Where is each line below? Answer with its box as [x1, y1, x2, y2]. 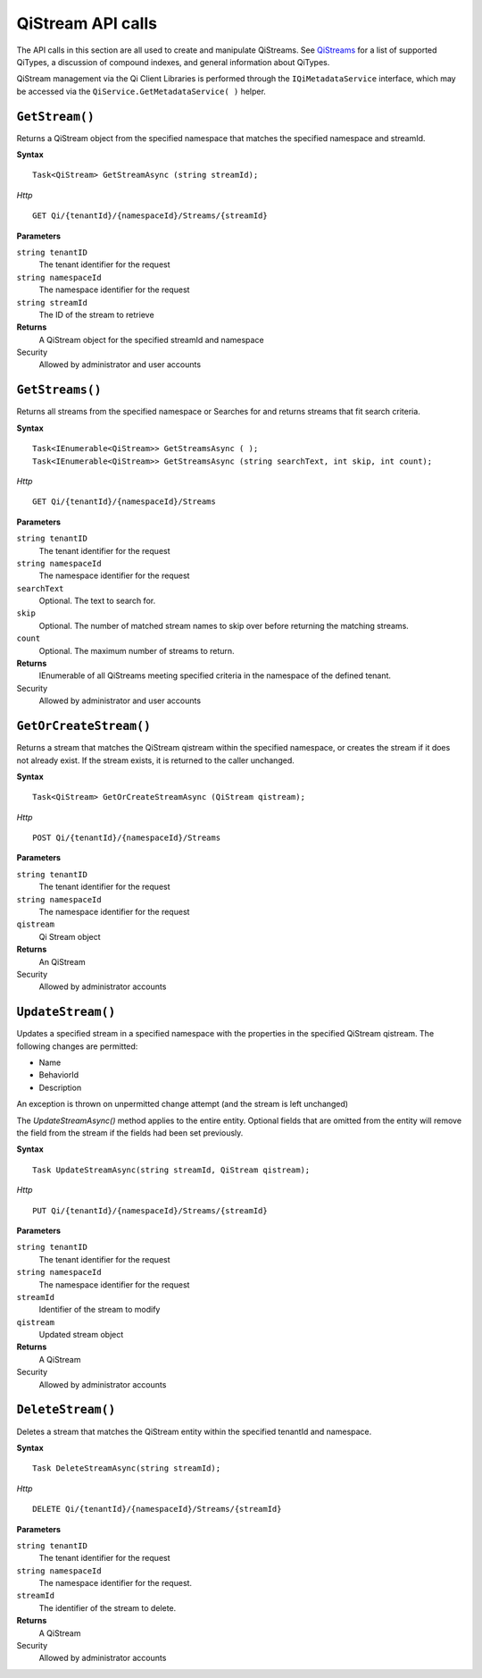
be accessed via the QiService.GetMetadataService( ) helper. [16, 86, 267, 96]
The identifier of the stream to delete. [38, 1602, 177, 1613]
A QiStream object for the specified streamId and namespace [38, 334, 264, 345]
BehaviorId [38, 1070, 79, 1080]
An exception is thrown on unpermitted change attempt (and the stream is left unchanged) [16, 1099, 348, 1110]
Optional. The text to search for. [38, 595, 156, 607]
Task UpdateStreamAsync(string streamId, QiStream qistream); [32, 1164, 311, 1175]
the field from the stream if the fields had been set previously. [16, 1128, 244, 1138]
